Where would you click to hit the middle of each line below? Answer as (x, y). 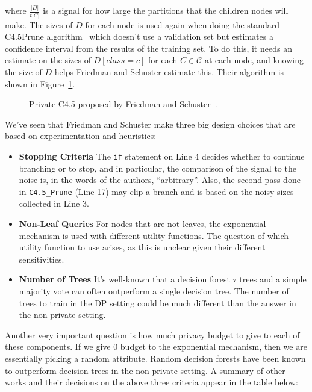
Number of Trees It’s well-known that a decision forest (124, 279)
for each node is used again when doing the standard (183, 24)
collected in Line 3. (54, 203)
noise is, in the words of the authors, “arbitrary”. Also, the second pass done (160, 180)
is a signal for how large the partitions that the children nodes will (166, 11)
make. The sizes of (39, 24)
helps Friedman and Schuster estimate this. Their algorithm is (169, 72)
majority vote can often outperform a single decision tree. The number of (154, 291)
